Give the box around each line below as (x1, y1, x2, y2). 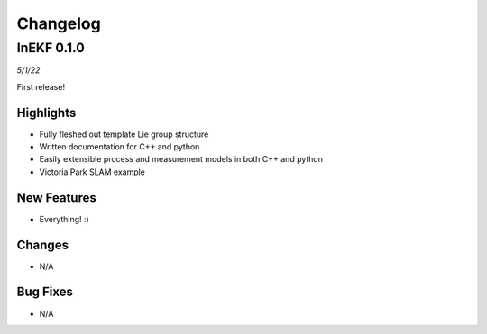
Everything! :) (39, 213, 89, 224)
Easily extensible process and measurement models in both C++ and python (39, 154, 324, 165)
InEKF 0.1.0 (16, 40, 85, 56)
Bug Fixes (16, 284, 74, 300)
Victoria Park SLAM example (39, 167, 146, 177)
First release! (16, 81, 66, 92)
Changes (16, 237, 69, 252)
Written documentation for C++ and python (39, 141, 200, 152)
